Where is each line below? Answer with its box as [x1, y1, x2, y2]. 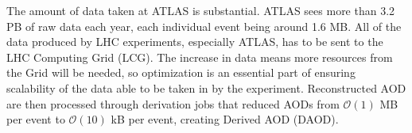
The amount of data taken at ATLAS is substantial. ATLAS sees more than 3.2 [6, 2, 395, 18]
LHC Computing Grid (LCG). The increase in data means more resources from [6, 48, 393, 65]
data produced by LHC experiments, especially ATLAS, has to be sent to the [6, 33, 383, 50]
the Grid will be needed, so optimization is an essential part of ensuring [6, 64, 356, 81]
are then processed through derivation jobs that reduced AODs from [6, 95, 340, 112]
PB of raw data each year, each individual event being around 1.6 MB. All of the [6, 17, 402, 34]
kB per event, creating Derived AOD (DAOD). [111, 111, 339, 127]
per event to [6, 111, 65, 127]
